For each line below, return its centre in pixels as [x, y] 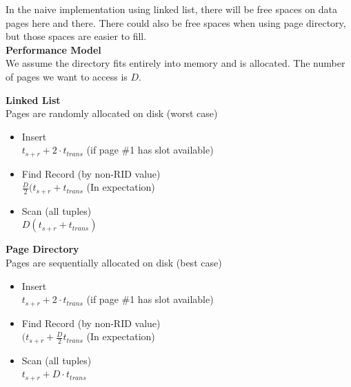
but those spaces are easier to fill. [76, 36]
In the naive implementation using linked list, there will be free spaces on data [172, 9]
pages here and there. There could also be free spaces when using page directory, [176, 22]
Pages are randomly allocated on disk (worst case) [112, 113]
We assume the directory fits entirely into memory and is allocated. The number [175, 63]
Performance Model [53, 49]
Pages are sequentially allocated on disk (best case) [114, 263]
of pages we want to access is [67, 76]
